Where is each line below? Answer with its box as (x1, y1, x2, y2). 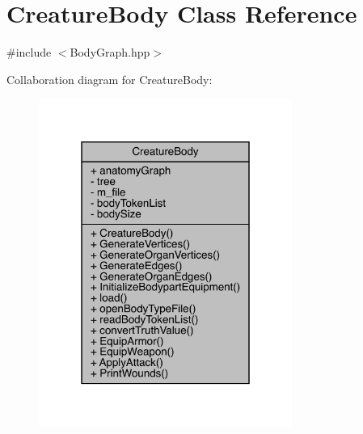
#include (6, 44, 52, 61)
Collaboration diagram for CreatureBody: (6, 70, 213, 87)
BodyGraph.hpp (70, 44, 150, 61)
